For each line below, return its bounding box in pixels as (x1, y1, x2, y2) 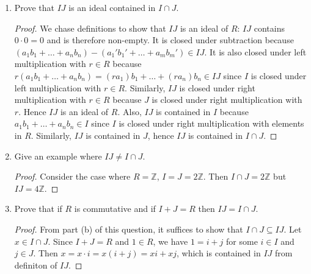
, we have (153, 234, 188, 247)
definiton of (14, 258, 57, 271)
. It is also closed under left (204, 45, 307, 58)
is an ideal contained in (68, 1, 156, 13)
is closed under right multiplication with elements (119, 117, 304, 130)
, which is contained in (176, 247, 261, 259)
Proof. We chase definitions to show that (14, 21, 166, 34)
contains (254, 21, 285, 34)
